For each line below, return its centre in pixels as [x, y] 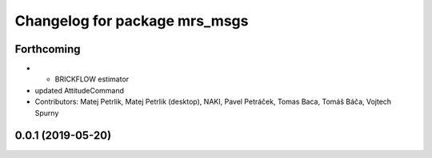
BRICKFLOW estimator [92, 79]
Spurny [47, 113]
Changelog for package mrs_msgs [132, 21]
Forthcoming [48, 49]
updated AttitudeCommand [79, 90]
